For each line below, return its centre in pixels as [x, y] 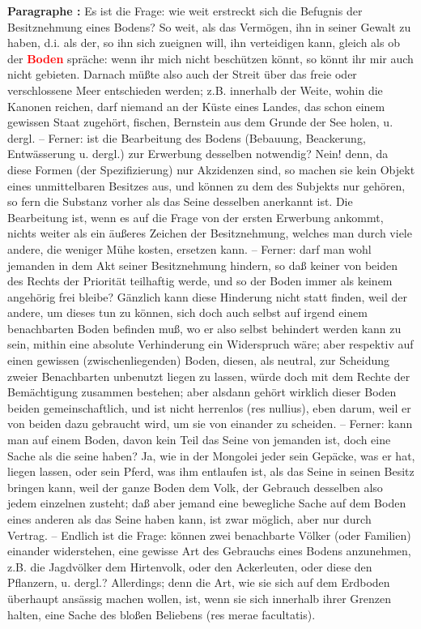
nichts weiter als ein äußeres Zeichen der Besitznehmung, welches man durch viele [210, 233]
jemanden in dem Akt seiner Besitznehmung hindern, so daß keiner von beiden [202, 265]
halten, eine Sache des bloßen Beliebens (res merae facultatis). [162, 614]
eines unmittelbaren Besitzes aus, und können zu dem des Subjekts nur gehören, [206, 185]
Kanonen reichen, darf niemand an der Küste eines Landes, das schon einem [196, 106]
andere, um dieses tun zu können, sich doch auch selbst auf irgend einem [187, 312]
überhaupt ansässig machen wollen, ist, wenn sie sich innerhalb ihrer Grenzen [200, 598]
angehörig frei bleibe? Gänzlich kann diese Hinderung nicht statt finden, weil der [207, 296]
